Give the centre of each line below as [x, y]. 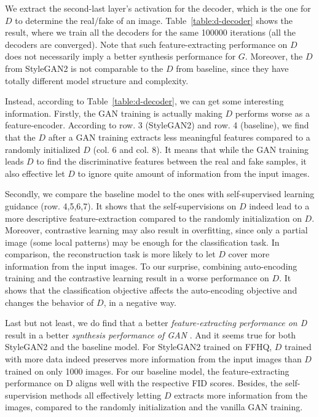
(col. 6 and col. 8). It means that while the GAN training [201, 149]
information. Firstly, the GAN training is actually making [114, 113]
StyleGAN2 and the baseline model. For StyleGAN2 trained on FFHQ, [139, 347]
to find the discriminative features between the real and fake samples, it [171, 161]
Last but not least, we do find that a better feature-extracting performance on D [156, 323]
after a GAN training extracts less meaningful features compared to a [179, 137]
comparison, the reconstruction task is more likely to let [110, 254]
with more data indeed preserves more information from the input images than [153, 359]
